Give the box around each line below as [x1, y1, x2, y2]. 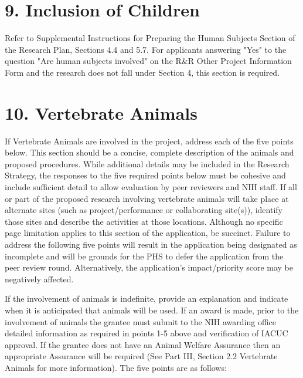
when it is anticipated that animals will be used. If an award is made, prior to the [5, 303, 299, 316]
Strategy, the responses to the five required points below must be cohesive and [5, 169, 286, 181]
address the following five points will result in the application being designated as [5, 238, 297, 250]
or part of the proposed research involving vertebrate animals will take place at [5, 192, 289, 204]
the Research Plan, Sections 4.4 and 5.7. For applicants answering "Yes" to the [5, 43, 287, 55]
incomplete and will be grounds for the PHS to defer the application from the [5, 249, 284, 262]
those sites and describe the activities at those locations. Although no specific [5, 215, 283, 227]
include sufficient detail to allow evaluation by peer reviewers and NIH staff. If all [5, 181, 297, 193]
